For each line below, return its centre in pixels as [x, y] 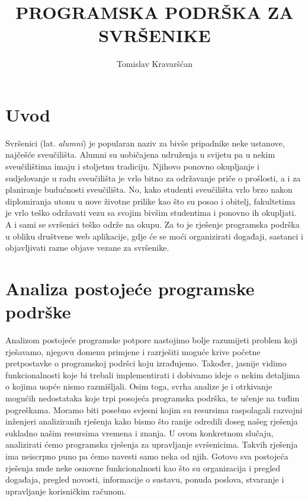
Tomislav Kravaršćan [155, 64]
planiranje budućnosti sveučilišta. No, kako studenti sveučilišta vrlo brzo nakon [149, 189]
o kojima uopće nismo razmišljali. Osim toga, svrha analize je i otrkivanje [139, 386]
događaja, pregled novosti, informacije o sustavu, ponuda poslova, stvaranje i [145, 479]
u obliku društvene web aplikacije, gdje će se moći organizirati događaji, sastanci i [154, 236]
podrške [38, 312]
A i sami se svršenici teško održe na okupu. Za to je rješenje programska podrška [153, 224]
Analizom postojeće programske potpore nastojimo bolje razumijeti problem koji [152, 340]
